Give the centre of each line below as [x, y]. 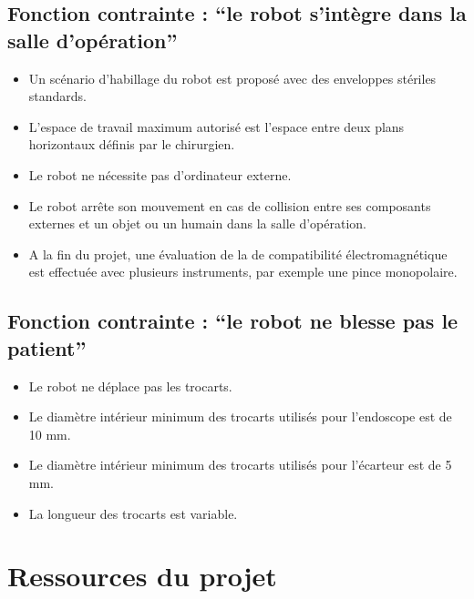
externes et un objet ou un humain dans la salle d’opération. [197, 223]
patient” [47, 347]
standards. [58, 96]
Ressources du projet [142, 576]
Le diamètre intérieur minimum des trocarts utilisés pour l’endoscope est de [240, 416]
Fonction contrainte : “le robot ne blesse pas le [233, 321]
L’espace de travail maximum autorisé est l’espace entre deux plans [216, 126]
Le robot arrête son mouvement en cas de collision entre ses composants [230, 205]
